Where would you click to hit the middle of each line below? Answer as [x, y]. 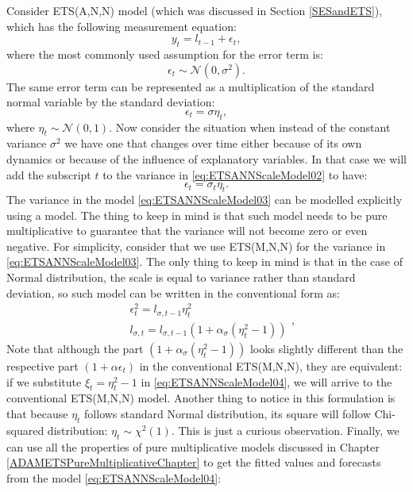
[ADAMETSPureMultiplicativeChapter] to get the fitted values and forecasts [194, 462]
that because [37, 414]
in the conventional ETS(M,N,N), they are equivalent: [271, 366]
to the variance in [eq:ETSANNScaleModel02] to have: [235, 174]
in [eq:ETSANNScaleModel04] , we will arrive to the [266, 381]
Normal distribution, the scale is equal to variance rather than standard [181, 277]
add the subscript [49, 174]
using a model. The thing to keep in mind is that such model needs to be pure [197, 215]
